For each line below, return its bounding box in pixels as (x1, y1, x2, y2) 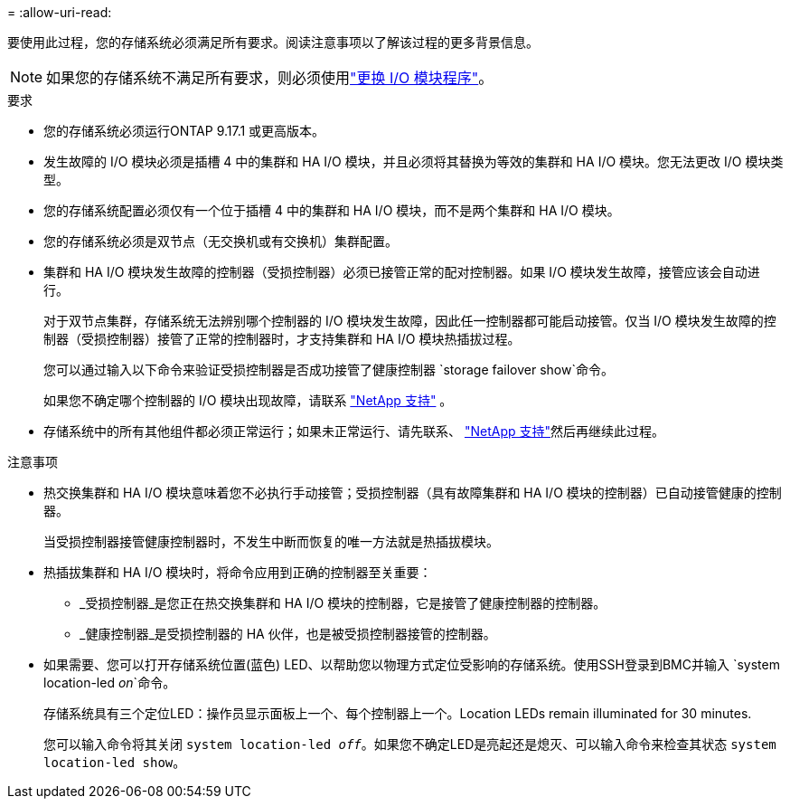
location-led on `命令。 (43, 675, 176, 690)
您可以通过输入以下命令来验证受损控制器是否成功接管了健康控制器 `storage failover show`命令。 (43, 362, 614, 377)
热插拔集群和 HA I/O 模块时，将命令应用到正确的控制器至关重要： (43, 564, 432, 580)
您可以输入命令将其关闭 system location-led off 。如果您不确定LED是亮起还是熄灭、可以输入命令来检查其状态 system (43, 736, 776, 752)
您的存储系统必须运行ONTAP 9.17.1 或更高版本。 (43, 123, 325, 138)
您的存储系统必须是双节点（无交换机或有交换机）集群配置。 (43, 233, 398, 249)
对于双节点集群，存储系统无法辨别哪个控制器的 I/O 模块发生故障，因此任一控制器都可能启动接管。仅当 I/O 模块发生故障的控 (43, 313, 776, 328)
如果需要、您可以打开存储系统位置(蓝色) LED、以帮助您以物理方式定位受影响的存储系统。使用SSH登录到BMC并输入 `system (43, 657, 780, 672)
